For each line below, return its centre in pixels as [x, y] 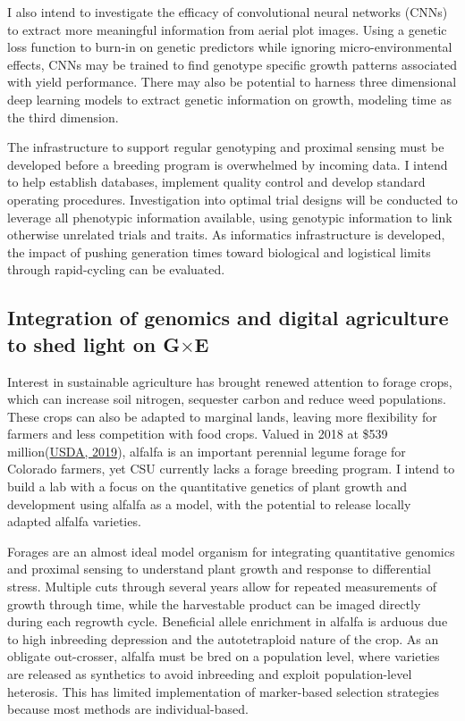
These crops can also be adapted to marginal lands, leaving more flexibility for [222, 416]
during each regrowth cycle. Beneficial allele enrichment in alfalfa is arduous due [228, 621]
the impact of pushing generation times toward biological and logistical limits [219, 252]
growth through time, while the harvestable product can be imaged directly [214, 604]
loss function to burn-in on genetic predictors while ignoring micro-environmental [230, 47]
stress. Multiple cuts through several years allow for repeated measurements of [222, 587]
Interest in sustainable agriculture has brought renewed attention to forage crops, [230, 381]
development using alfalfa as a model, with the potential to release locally [209, 503]
